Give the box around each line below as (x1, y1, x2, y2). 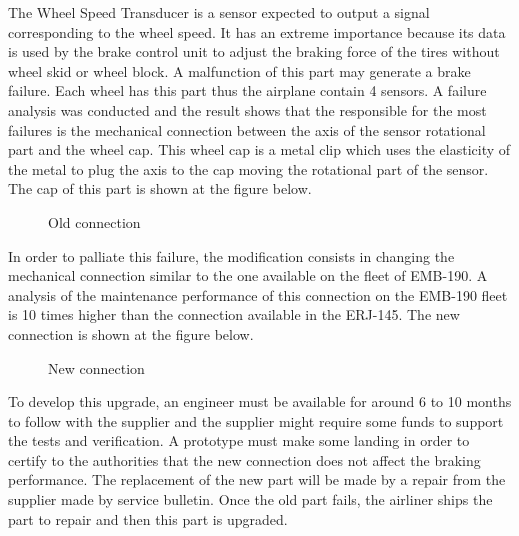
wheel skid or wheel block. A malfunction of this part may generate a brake (8, 60, 471, 81)
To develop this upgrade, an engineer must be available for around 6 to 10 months (8, 391, 512, 412)
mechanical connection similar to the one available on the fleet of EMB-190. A (8, 265, 488, 286)
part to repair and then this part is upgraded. (8, 508, 288, 529)
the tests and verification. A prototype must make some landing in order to (8, 430, 470, 451)
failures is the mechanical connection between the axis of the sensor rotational (8, 119, 486, 140)
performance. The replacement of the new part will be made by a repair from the (8, 469, 506, 490)
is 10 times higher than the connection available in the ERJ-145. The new (8, 304, 460, 325)
